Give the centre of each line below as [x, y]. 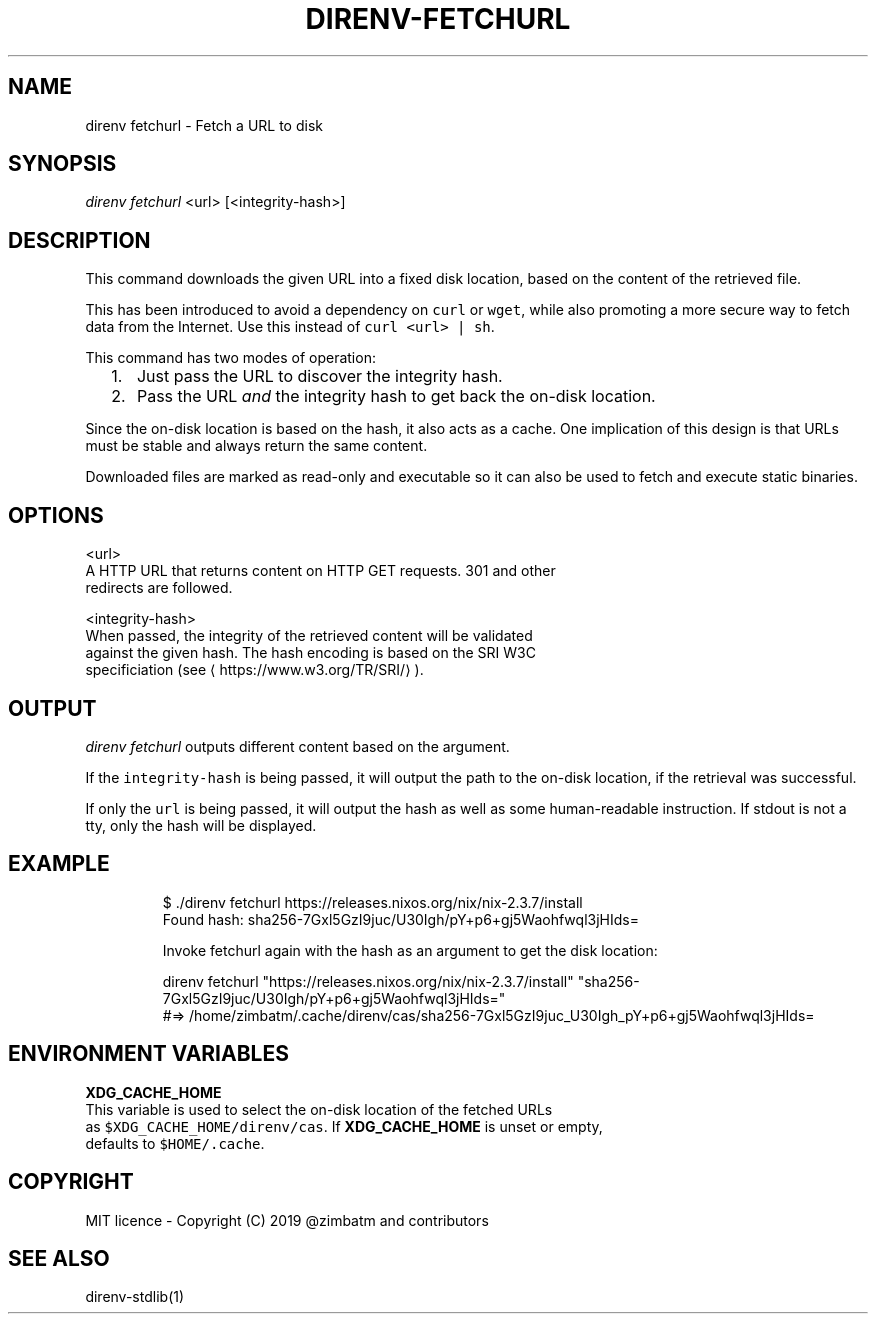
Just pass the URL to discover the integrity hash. [319, 376]
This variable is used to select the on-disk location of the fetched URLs [319, 1109]
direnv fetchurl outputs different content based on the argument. [297, 746]
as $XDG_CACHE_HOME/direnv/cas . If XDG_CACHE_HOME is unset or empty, [344, 1126]
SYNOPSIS [62, 164]
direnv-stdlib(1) [135, 1297]
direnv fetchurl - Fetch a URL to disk [204, 125]
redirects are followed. [159, 588]
